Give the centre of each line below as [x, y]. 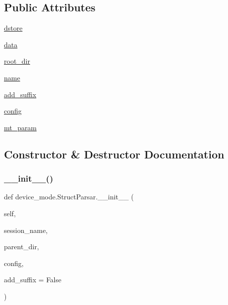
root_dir [17, 61]
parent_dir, [21, 247]
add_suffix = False [33, 280]
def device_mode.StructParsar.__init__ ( [69, 197]
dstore [13, 28]
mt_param [20, 127]
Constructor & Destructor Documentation [114, 154]
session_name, [26, 230]
